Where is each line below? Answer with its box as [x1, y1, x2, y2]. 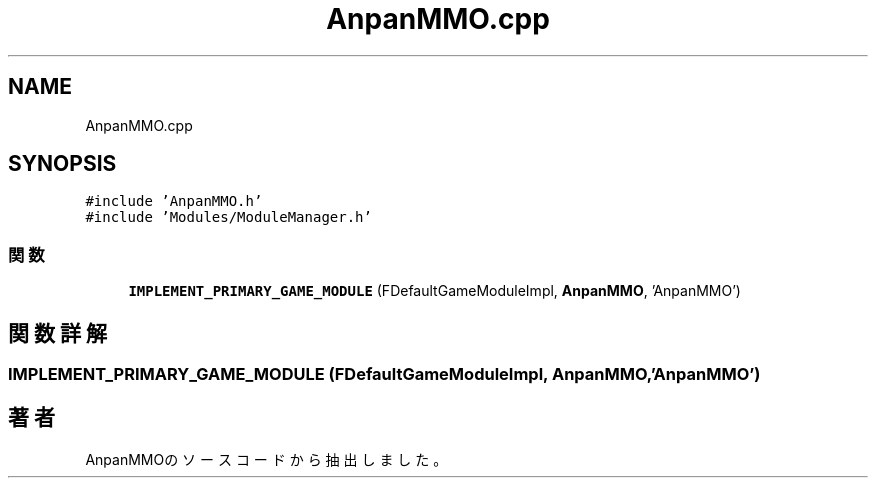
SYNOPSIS [8, 151, 117, 177]
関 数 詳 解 [8, 320, 107, 346]
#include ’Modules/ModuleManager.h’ [85, 209, 372, 226]
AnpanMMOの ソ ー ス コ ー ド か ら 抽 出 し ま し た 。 [85, 450, 448, 468]
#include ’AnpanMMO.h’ [85, 193, 263, 210]
